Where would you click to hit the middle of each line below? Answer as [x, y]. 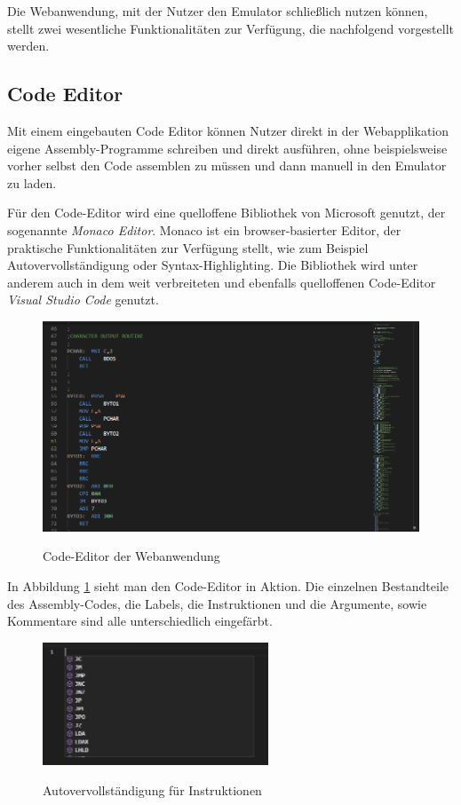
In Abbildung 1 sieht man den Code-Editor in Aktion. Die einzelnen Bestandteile [228, 585]
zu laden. [32, 182]
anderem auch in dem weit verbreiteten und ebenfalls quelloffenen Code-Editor [222, 282]
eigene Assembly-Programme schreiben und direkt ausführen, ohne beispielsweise [227, 148]
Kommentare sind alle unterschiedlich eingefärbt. [140, 621]
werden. [28, 46]
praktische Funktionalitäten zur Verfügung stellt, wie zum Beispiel [188, 247]
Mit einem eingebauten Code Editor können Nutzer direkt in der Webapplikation [228, 130]
